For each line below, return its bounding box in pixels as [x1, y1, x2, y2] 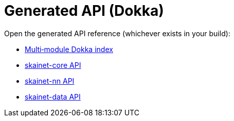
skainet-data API [25, 92, 81, 101]
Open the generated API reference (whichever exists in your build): [4, 29, 230, 38]
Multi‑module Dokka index [25, 44, 113, 54]
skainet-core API [25, 60, 81, 69]
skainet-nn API [25, 76, 75, 85]
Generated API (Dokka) [4, 2, 164, 19]
